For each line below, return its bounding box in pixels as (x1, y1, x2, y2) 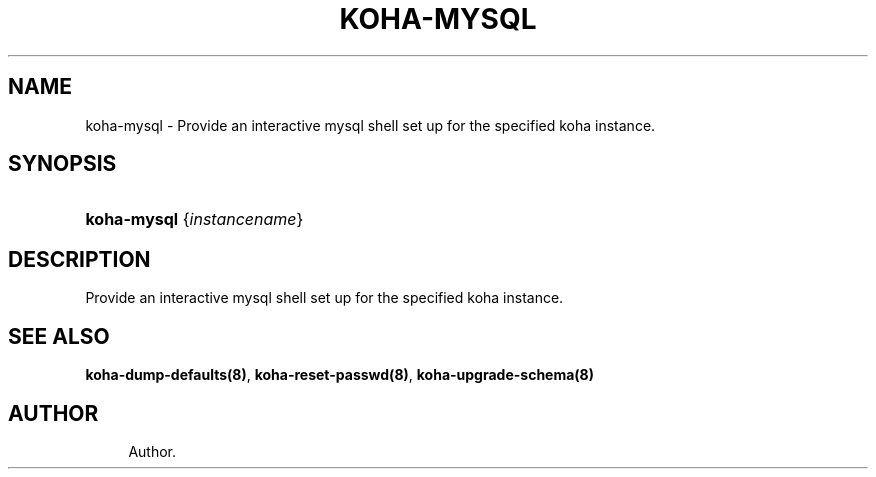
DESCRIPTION (8, 246, 151, 272)
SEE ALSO (8, 323, 110, 349)
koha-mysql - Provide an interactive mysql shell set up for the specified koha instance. (85, 116, 656, 134)
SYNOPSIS (8, 151, 117, 177)
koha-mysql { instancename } (85, 209, 304, 230)
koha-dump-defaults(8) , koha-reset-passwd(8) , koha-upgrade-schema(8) (85, 366, 595, 384)
